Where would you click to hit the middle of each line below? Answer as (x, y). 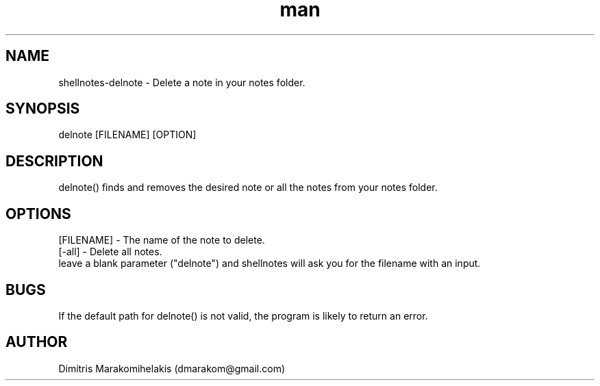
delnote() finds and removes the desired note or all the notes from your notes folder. (248, 188)
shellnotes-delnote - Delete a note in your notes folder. (182, 82)
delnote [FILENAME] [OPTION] (127, 135)
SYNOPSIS (43, 109)
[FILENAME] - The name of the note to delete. (162, 240)
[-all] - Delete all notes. (110, 252)
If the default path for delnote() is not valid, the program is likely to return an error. (243, 316)
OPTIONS (38, 214)
